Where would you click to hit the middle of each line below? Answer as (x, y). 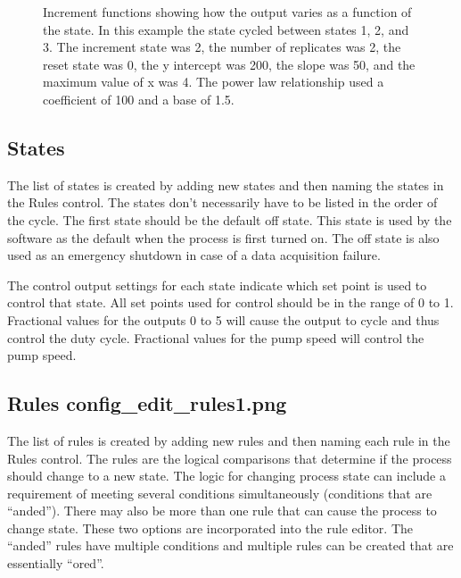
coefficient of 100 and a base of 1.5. (139, 99)
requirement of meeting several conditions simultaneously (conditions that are (220, 493)
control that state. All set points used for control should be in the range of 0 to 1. (230, 302)
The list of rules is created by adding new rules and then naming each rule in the (229, 440)
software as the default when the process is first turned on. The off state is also (223, 237)
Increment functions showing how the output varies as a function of (227, 12)
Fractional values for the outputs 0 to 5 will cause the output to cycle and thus (223, 319)
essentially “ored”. (56, 563)
